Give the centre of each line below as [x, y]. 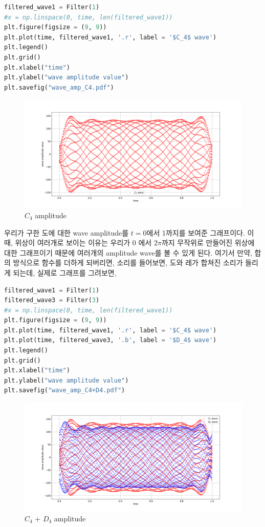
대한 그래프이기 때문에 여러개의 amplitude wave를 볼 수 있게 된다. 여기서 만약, [128, 252]
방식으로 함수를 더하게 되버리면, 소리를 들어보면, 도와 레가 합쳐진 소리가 [128, 262]
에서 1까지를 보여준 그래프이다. [196, 232]
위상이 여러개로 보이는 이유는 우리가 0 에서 [83, 243]
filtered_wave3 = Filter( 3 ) [52, 300]
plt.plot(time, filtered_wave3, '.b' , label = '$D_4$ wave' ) [111, 340]
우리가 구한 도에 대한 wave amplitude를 [67, 232]
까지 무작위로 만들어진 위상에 [208, 243]
